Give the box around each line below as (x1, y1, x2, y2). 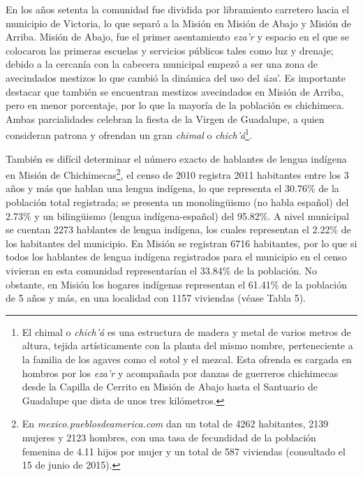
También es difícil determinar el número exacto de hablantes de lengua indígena (6, 151, 347, 166)
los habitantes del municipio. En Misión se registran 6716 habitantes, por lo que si (6, 235, 357, 250)
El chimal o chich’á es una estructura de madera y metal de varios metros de (22, 324, 351, 339)
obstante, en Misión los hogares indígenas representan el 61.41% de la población (6, 277, 348, 291)
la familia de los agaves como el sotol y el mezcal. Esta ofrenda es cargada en (22, 351, 352, 366)
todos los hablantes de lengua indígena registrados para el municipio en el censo (6, 249, 347, 264)
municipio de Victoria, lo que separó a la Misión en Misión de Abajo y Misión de (6, 15, 352, 30)
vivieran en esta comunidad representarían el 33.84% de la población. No (6, 263, 317, 277)
